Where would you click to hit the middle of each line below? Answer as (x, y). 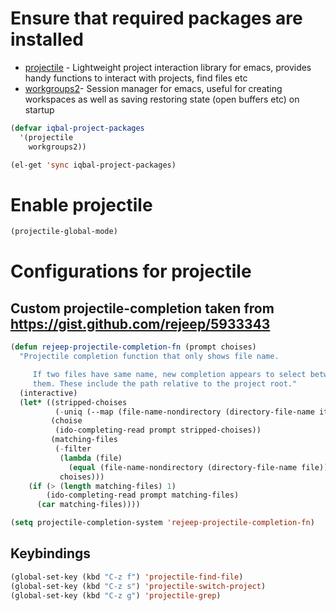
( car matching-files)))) (88, 505)
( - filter (73, 449)
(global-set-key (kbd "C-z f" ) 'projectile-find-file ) (127, 577)
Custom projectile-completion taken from (142, 308)
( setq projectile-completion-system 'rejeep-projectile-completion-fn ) (162, 523)
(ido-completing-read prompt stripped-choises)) (158, 430)
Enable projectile (81, 204)
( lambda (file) (91, 458)
